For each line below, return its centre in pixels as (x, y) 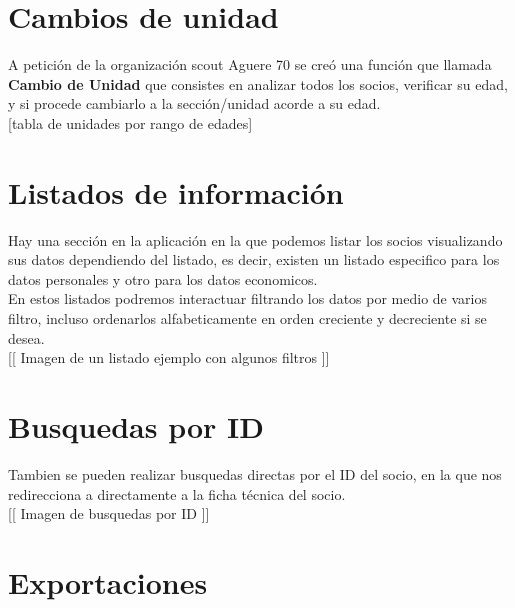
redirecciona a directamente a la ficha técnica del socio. (177, 493)
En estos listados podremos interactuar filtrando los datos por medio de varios (247, 298)
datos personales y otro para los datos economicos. (163, 278)
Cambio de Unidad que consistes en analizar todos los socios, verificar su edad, (258, 83)
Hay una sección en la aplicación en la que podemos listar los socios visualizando (255, 239)
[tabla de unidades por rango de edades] (130, 122)
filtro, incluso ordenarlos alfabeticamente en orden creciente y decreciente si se (247, 318)
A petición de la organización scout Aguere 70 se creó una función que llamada (250, 64)
